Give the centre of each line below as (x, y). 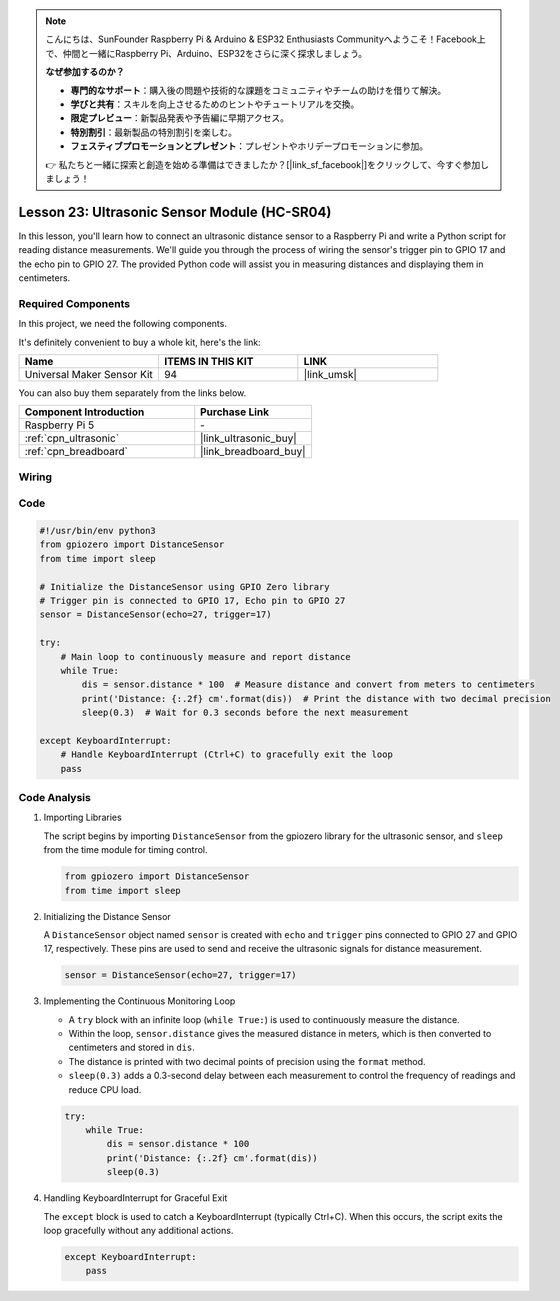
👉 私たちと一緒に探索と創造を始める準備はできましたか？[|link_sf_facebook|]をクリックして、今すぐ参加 (263, 164)
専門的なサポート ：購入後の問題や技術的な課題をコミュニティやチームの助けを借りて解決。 (258, 90)
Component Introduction (84, 412)
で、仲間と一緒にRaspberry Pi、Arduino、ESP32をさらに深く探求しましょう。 (206, 53)
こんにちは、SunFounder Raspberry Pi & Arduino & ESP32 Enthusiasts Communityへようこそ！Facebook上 (266, 39)
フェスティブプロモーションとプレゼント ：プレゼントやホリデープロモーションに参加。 (249, 146)
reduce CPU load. (105, 1089)
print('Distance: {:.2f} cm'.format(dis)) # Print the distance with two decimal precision (316, 698)
